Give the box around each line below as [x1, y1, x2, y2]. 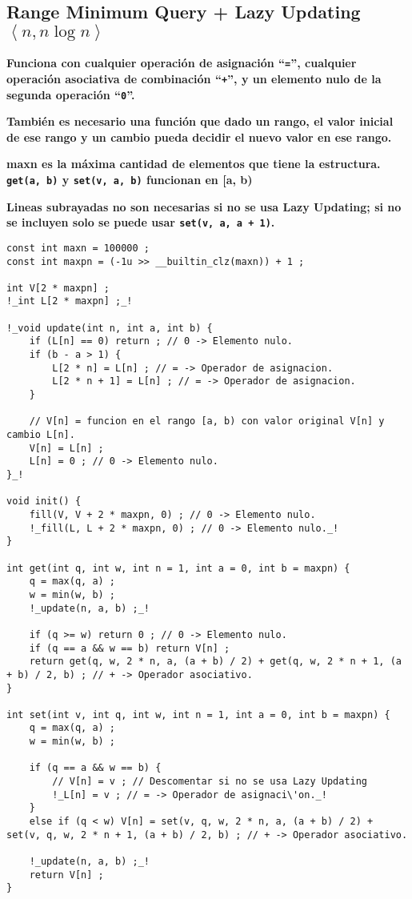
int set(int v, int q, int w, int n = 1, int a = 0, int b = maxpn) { [6, 708, 390, 720]
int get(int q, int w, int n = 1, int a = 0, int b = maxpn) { [6, 562, 350, 574]
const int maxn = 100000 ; [6, 242, 150, 254]
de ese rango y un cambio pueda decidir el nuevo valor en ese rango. [6, 128, 392, 145]
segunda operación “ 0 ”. [6, 86, 135, 102]
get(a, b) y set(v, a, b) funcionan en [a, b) [6, 171, 253, 187]
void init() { [6, 496, 82, 508]
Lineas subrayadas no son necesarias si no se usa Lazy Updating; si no [6, 198, 402, 215]
